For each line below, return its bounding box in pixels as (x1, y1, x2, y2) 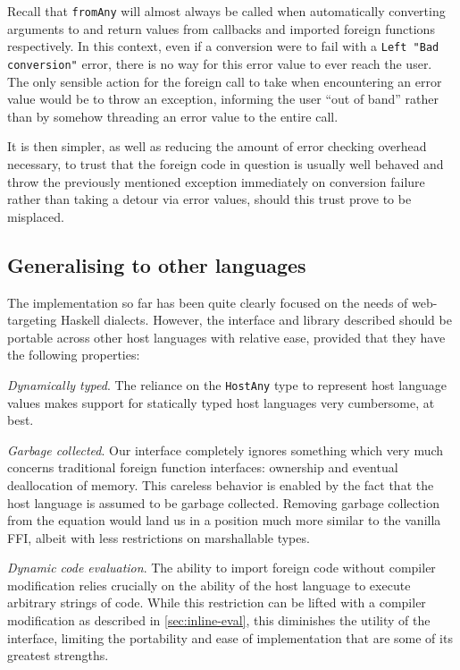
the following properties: (7, 345, 140, 364)
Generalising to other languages (7, 250, 306, 278)
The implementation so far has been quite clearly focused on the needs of (7, 293, 408, 311)
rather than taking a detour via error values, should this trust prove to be (7, 190, 412, 208)
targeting (7, 310, 57, 329)
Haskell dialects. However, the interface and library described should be (60, 310, 452, 329)
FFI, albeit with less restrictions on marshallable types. (7, 528, 310, 547)
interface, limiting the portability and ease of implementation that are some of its (7, 628, 453, 647)
